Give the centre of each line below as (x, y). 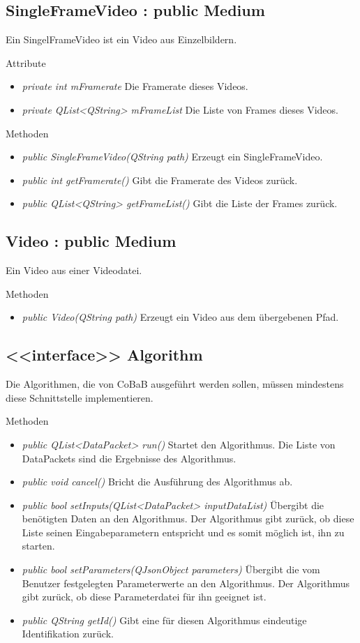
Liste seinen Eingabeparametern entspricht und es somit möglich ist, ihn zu (183, 532)
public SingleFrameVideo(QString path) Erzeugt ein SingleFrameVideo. (172, 157)
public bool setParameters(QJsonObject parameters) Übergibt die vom (171, 569)
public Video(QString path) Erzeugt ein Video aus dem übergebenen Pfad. (180, 317)
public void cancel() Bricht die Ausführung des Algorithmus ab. (157, 482)
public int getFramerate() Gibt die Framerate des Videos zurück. (160, 180)
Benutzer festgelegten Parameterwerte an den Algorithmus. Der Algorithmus (186, 583)
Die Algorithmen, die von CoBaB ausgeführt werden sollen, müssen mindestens (175, 384)
